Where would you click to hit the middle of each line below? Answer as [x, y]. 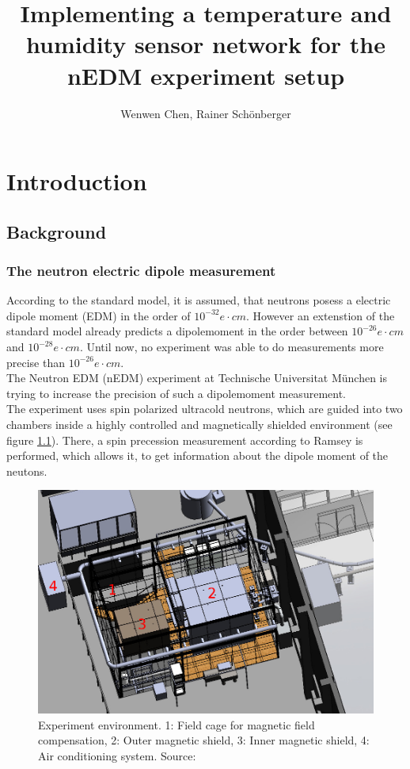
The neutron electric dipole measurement [141, 270]
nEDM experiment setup [206, 75]
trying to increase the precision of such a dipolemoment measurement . [177, 393]
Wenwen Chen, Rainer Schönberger [206, 113]
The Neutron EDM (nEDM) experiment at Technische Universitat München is [197, 378]
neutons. [27, 471]
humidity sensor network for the [206, 44]
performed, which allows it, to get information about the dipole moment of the [197, 455]
